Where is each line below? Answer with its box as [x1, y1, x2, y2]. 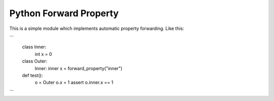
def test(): [22, 72, 43, 78]
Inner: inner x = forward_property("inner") [35, 65, 123, 71]
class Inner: [22, 44, 47, 50]
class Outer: [22, 58, 48, 64]
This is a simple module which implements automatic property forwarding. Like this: [9, 25, 185, 31]
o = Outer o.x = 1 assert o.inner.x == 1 [35, 79, 114, 86]
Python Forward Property [9, 8, 119, 19]
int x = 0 [35, 51, 52, 57]
